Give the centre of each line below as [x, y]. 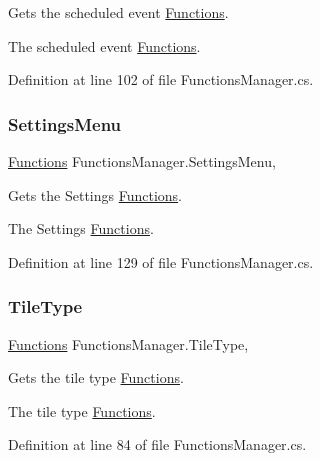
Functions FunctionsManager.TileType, [128, 343]
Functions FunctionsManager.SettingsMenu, [142, 161]
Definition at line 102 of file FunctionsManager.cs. [161, 79]
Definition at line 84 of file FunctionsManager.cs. [157, 444]
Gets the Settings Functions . [95, 194]
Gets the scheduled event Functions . [118, 12]
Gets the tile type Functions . [96, 377]
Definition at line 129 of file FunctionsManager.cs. [161, 261]
